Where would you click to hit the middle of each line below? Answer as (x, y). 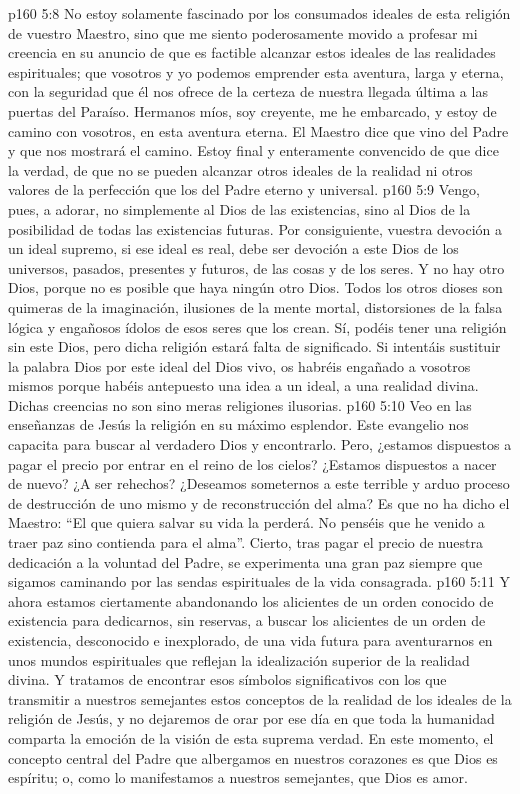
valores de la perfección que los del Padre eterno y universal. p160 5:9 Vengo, (244, 189)
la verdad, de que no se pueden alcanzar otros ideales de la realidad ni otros (240, 169)
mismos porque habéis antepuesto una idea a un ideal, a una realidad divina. (243, 385)
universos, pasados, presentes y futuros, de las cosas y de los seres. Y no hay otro (256, 267)
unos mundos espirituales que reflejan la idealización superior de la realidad (239, 659)
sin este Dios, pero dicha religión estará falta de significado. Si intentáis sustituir (254, 346)
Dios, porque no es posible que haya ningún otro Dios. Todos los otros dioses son (255, 287)
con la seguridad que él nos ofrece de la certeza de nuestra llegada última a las (248, 91)
